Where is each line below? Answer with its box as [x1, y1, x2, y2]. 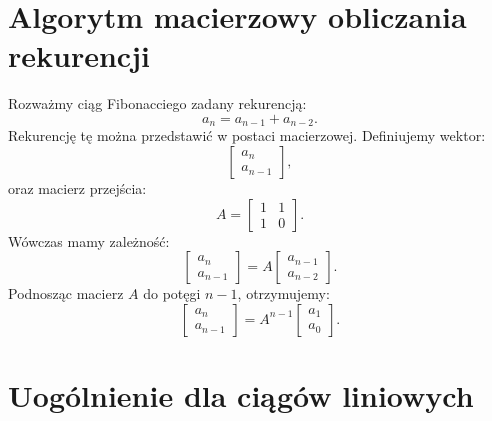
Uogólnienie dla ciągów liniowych [8, 374, 474, 415]
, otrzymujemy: [237, 283, 330, 304]
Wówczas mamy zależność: [8, 230, 170, 251]
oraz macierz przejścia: [8, 177, 147, 198]
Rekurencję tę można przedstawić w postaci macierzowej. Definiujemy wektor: [8, 125, 486, 146]
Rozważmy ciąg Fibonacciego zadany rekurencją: [8, 93, 307, 114]
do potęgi [143, 283, 201, 304]
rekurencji [8, 35, 150, 76]
